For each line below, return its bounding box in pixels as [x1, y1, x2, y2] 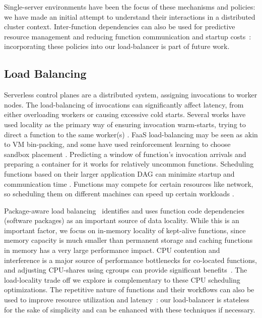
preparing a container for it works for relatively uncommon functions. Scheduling [4, 158, 254, 169]
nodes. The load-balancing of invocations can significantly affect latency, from [4, 99, 244, 110]
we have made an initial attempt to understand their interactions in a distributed [4, 11, 255, 22]
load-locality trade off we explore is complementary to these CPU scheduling [4, 274, 240, 285]
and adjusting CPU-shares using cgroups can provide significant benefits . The [4, 264, 247, 275]
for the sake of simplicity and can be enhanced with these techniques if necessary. [4, 304, 255, 314]
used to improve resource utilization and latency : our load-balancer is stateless [4, 294, 249, 305]
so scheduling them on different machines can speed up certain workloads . [4, 188, 234, 199]
